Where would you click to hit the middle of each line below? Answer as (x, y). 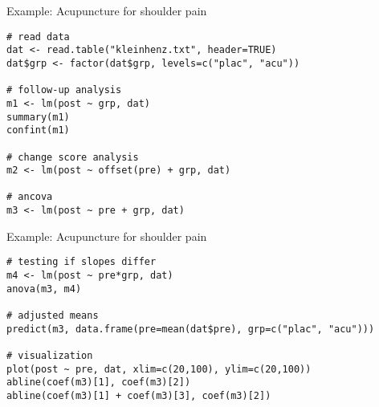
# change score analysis (73, 157)
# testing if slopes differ (82, 262)
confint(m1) (38, 130)
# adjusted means (53, 315)
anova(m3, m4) (44, 289)
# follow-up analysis (64, 90)
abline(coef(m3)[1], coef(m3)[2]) (99, 383)
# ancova (30, 197)
